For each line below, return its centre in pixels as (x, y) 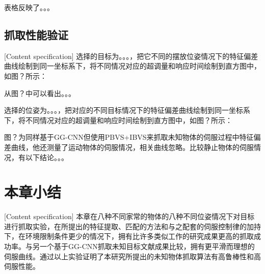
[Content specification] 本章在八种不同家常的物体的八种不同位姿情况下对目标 (129, 216)
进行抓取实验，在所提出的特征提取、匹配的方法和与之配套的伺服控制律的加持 (132, 226)
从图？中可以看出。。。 (40, 93)
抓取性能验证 (36, 34)
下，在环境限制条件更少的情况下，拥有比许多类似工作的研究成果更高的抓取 (129, 236)
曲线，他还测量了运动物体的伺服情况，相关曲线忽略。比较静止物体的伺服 (132, 147)
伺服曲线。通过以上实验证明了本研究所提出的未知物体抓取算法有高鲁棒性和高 (132, 256)
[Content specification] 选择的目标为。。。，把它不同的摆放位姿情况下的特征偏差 (131, 56)
